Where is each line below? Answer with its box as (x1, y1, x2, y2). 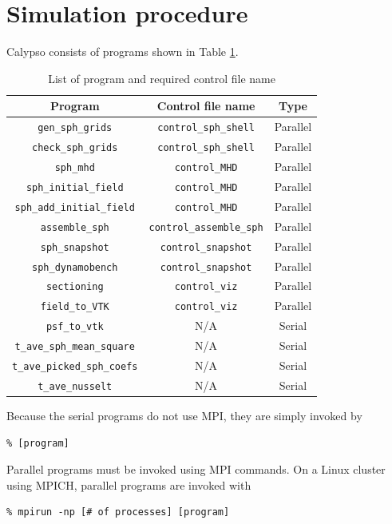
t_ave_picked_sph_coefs (12, 361, 138, 373)
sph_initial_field (26, 181, 124, 193)
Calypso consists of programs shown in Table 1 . (6, 43, 239, 60)
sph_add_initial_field (14, 201, 135, 213)
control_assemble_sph (148, 221, 263, 233)
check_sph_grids (32, 142, 118, 154)
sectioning (46, 281, 104, 293)
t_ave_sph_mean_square (14, 341, 135, 353)
